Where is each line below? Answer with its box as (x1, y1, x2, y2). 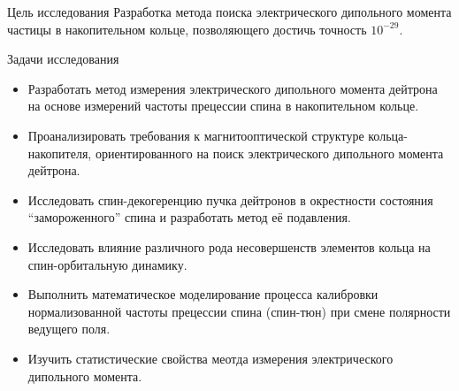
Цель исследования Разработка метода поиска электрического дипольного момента (7, 3, 452, 20)
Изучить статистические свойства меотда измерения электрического (27, 349, 394, 367)
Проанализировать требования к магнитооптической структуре (27, 126, 364, 144)
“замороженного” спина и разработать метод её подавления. (27, 208, 351, 226)
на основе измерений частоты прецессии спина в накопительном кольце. (27, 96, 419, 115)
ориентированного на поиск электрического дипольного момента (95, 143, 444, 162)
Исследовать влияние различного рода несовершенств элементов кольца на (27, 237, 431, 256)
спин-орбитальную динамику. (27, 255, 187, 273)
